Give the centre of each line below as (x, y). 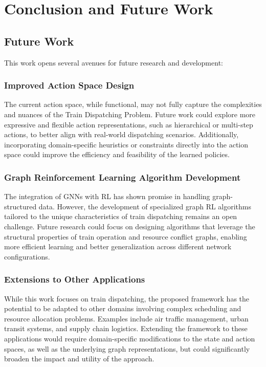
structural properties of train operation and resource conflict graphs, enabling (126, 236)
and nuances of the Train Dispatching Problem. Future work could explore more (130, 114)
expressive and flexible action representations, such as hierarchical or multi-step (129, 124)
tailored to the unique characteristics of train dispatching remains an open (121, 216)
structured (20, 206)
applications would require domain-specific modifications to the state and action (130, 338)
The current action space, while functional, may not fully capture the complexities (133, 104)
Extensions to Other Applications (75, 279)
